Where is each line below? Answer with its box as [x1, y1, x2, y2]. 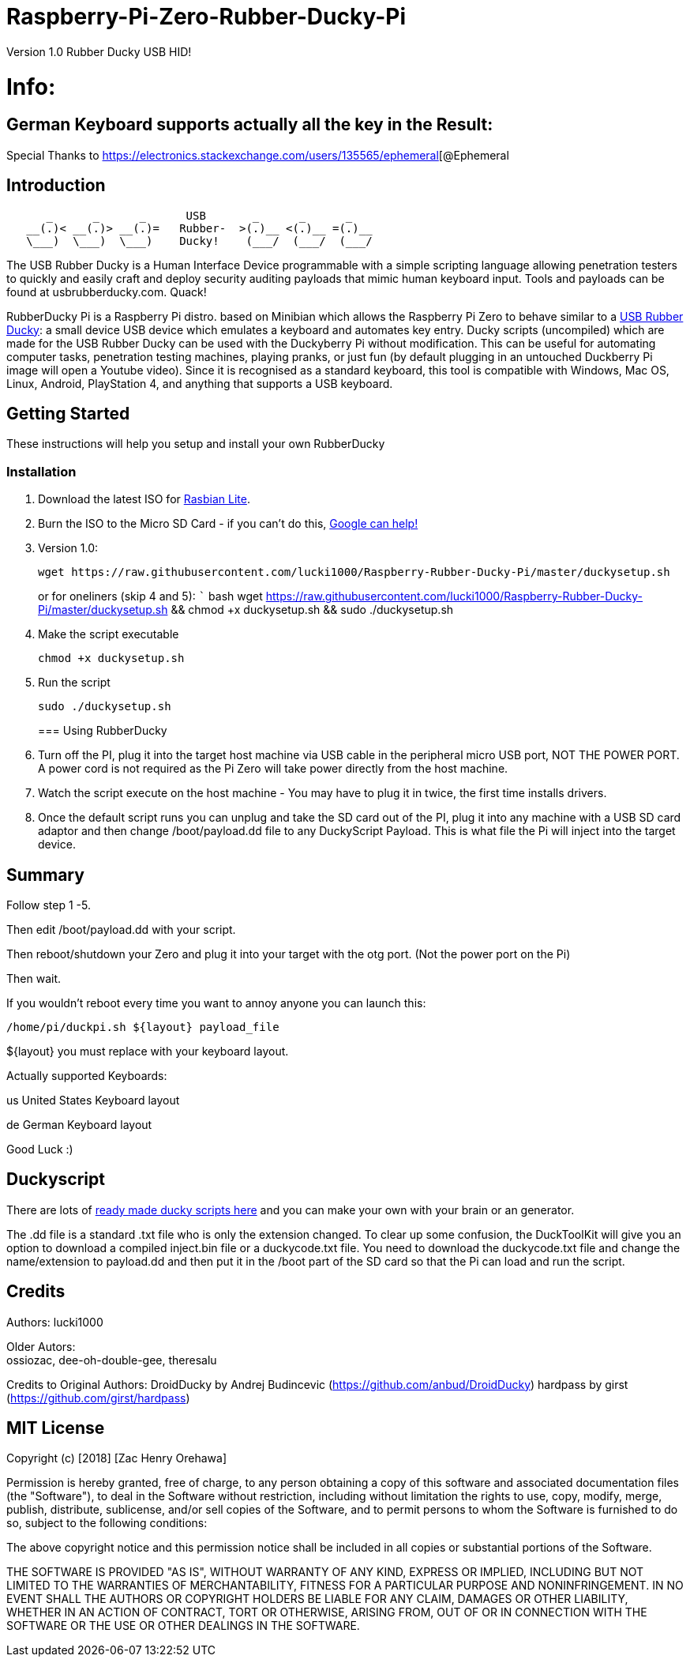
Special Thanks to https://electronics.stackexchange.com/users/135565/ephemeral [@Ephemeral [6, 148, 509, 162]
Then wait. [6, 971, 62, 985]
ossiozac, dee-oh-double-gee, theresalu [6, 1353, 217, 1367]
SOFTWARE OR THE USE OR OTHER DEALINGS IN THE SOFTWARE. [6, 1619, 360, 1633]
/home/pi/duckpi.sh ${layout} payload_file [6, 1020, 279, 1033]
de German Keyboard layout [6, 1117, 152, 1131]
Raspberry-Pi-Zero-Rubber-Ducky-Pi [6, 3, 406, 30]
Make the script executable [38, 627, 179, 641]
